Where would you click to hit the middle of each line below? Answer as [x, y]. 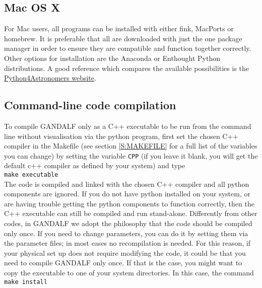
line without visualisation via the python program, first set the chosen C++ [121, 136]
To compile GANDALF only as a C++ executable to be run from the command [128, 126]
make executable [31, 175]
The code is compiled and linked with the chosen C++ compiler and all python [127, 184]
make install [26, 282]
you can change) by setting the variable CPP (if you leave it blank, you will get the [131, 155]
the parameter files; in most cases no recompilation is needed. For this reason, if [127, 243]
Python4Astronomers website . [50, 78]
